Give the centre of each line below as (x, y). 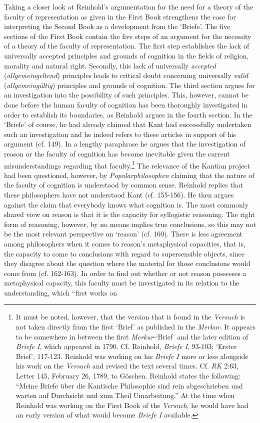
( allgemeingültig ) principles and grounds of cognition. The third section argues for (129, 85)
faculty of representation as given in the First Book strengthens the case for (120, 16)
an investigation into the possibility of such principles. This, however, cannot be (126, 95)
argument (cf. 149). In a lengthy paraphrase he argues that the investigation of (125, 144)
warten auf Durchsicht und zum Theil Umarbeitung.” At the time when (125, 395)
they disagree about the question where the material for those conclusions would (127, 263)
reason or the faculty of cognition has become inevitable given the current (117, 153)
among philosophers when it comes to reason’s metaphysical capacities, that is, (125, 243)
